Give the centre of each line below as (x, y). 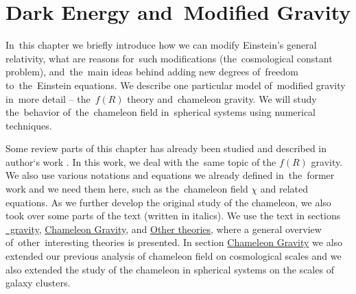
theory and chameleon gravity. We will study (222, 98)
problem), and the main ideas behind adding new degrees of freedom (152, 72)
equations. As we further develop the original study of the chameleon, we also (168, 202)
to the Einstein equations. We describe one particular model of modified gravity (176, 85)
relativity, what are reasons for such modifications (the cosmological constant (169, 58)
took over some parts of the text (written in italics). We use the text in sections (173, 216)
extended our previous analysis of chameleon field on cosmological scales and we (174, 256)
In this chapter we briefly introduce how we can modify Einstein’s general (161, 45)
